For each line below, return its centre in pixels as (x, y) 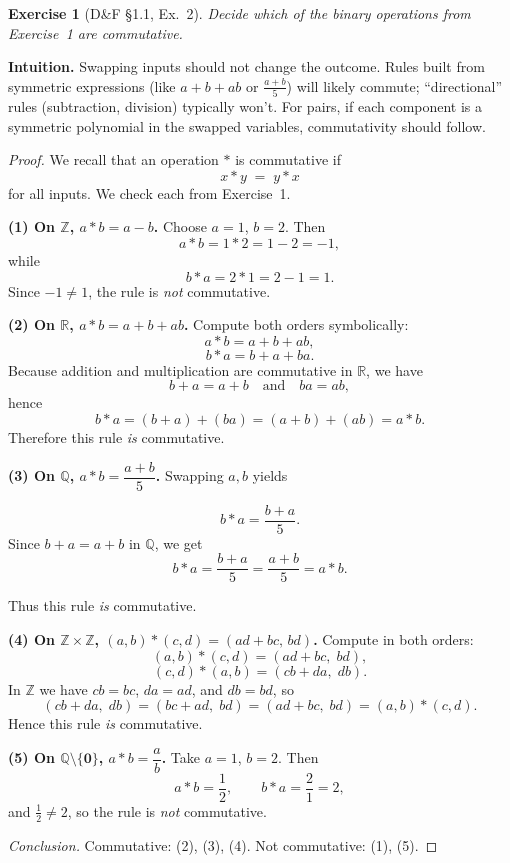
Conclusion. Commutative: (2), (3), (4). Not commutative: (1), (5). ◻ (223, 844)
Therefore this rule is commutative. (116, 437)
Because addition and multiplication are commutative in (180, 369)
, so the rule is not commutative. (167, 810)
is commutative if (288, 159)
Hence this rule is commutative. (105, 723)
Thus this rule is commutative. (102, 605)
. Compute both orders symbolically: (296, 324)
